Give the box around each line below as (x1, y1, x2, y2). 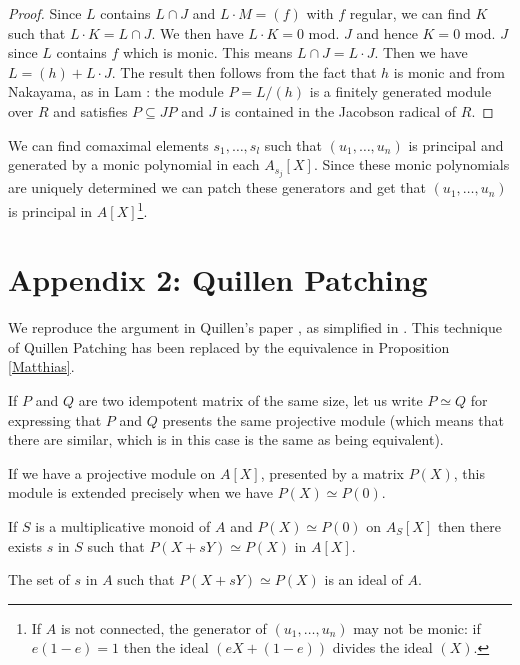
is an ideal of (324, 569, 403, 590)
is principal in (8, 200, 93, 221)
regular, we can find (349, 3, 471, 23)
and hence (356, 22, 418, 43)
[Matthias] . (8, 356, 75, 377)
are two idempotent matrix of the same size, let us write (78, 390, 423, 410)
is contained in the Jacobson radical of (220, 100, 457, 121)
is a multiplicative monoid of (35, 515, 211, 536)
